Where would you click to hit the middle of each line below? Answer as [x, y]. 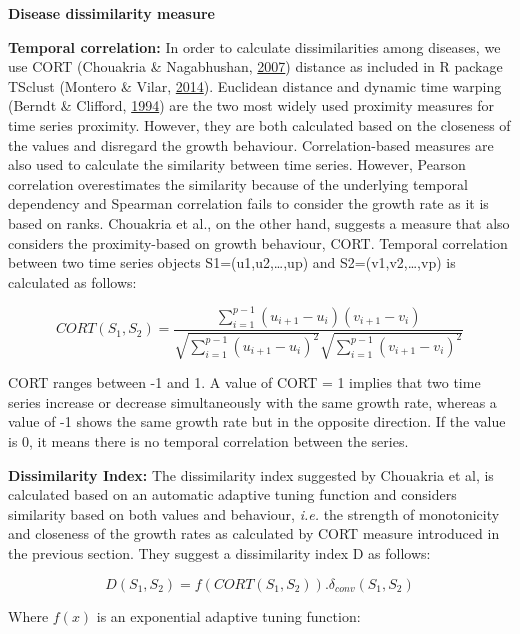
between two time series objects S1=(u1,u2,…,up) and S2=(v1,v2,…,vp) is [232, 262]
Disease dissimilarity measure [111, 13]
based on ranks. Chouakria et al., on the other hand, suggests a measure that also [259, 222]
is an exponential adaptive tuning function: [228, 615]
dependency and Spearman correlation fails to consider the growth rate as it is [248, 203]
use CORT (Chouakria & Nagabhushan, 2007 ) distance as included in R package [255, 66]
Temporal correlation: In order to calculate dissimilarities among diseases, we [254, 46]
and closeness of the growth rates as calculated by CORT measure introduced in [254, 533]
